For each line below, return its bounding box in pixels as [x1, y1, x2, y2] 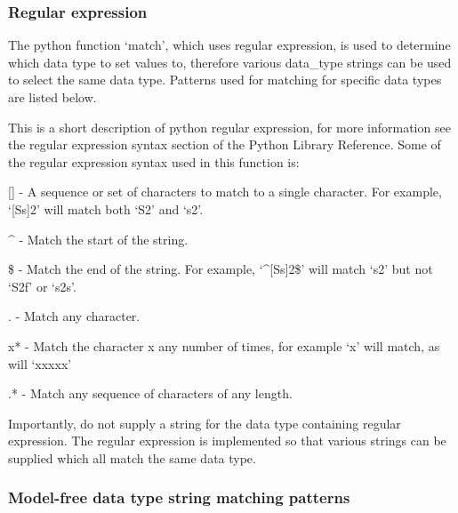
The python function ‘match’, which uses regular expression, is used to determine [8, 36, 451, 54]
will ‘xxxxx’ [8, 354, 72, 373]
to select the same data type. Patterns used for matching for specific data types [8, 70, 442, 89]
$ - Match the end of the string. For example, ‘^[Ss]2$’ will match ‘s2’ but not [8, 260, 433, 278]
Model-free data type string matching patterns [8, 486, 350, 509]
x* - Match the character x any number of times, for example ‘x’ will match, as [8, 336, 440, 355]
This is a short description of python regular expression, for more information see [8, 117, 451, 136]
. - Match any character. [8, 307, 141, 325]
